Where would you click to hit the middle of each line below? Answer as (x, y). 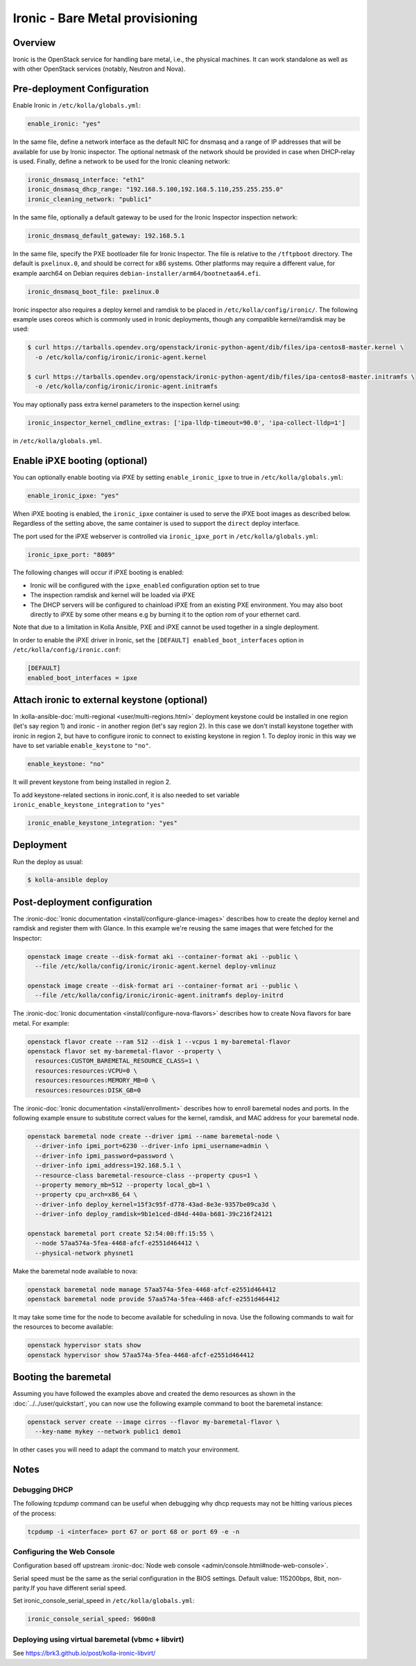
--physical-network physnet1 (85, 1253)
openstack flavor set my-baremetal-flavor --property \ (124, 1051)
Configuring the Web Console (64, 1551)
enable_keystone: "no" (66, 764)
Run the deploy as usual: (48, 862)
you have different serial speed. (82, 1588)
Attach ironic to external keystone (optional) (110, 700)
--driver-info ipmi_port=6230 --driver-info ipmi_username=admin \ (152, 1146)
